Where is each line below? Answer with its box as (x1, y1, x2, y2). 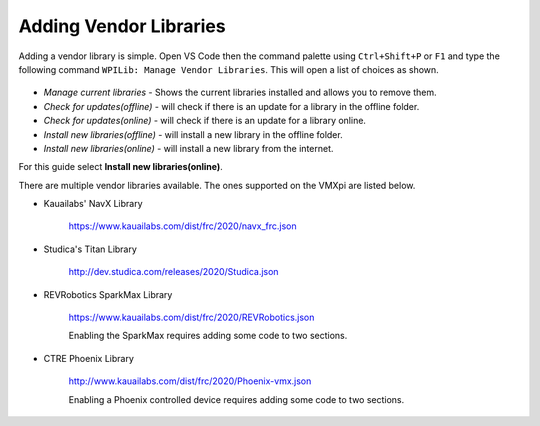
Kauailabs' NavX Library (43, 198, 144, 210)
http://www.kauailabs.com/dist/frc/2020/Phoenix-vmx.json (68, 375, 312, 387)
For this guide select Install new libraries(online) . (18, 161, 224, 173)
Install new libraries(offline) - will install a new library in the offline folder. (43, 128, 344, 140)
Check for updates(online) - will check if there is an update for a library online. (43, 115, 367, 127)
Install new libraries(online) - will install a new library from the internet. (43, 142, 334, 154)
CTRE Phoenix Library (43, 352, 135, 364)
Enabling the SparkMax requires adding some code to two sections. (68, 330, 348, 342)
